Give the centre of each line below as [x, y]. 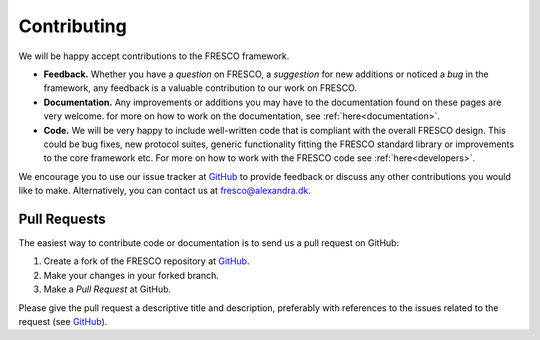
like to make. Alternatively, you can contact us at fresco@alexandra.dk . [165, 191]
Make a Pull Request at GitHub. [107, 289]
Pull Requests [62, 218]
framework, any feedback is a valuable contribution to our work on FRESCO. [200, 88]
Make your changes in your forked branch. [131, 275]
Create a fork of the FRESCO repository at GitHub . [146, 261]
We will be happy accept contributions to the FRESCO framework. [154, 56]
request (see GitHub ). [63, 321]
